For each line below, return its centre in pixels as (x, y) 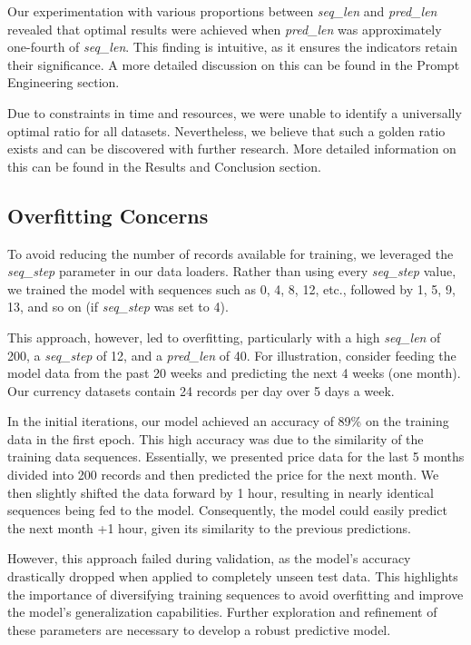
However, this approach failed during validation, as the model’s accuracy (209, 558)
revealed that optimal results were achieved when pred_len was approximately (225, 29)
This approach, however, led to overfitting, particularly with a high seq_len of (224, 337)
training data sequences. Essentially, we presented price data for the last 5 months (236, 456)
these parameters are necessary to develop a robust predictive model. (199, 629)
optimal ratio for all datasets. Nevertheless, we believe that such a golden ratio (226, 130)
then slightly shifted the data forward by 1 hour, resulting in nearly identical (221, 492)
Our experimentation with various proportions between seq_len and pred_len (222, 11)
